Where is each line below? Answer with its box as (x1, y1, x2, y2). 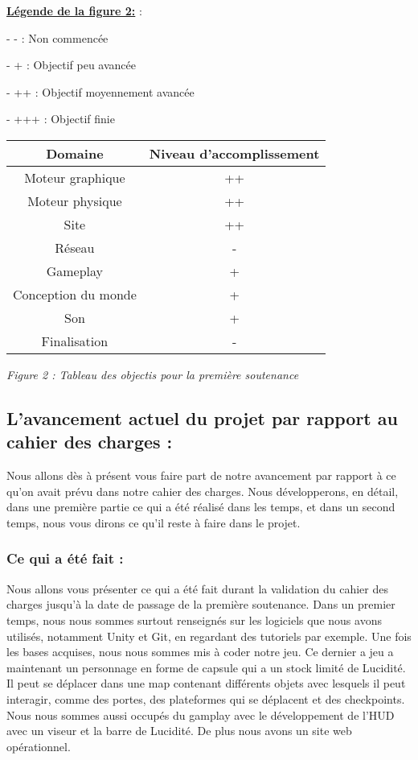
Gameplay (46, 261, 104, 280)
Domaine (46, 143, 104, 163)
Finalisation (41, 331, 109, 350)
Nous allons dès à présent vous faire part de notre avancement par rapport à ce (6, 467, 396, 484)
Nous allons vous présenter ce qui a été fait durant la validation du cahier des (6, 580, 388, 597)
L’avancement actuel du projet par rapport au (6, 405, 398, 430)
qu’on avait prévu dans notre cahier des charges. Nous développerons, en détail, (6, 482, 399, 499)
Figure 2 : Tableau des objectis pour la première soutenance (6, 366, 299, 382)
